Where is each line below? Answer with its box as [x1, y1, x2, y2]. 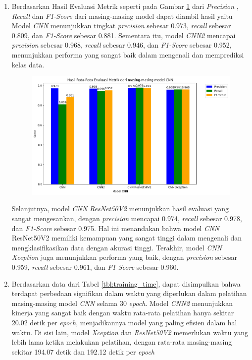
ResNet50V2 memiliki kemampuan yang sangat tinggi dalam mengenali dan [11, 233, 242, 243]
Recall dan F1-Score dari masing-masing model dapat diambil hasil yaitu [11, 10, 233, 21]
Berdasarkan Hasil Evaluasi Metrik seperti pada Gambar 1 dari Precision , [11, 1, 239, 11]
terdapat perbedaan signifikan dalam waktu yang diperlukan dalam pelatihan [11, 288, 247, 299]
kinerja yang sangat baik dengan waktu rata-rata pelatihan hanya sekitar [11, 307, 234, 318]
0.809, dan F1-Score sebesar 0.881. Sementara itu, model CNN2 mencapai [11, 30, 236, 40]
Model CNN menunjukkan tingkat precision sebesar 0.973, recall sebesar [11, 20, 231, 31]
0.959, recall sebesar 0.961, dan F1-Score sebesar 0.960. [11, 262, 179, 272]
